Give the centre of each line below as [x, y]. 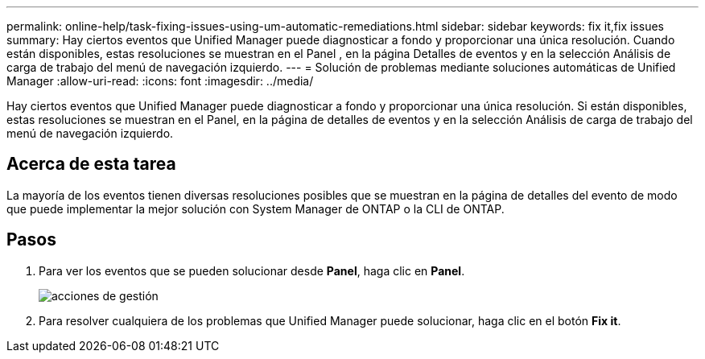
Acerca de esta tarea [91, 164]
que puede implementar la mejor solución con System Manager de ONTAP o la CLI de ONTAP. [256, 208]
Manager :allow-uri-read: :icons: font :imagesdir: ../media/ [160, 81]
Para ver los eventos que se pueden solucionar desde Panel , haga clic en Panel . [252, 270]
